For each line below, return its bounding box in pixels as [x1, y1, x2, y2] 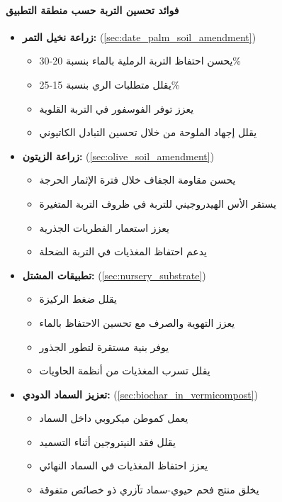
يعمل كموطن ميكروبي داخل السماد [39, 411, 188, 425]
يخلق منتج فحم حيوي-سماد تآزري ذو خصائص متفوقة [39, 482, 259, 497]
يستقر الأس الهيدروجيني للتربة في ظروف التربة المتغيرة [39, 196, 276, 211]
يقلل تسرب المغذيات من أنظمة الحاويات [39, 363, 210, 378]
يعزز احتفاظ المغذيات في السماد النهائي [39, 458, 208, 473]
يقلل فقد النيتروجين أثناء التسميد [39, 434, 176, 449]
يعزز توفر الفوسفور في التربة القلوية [39, 101, 194, 116]
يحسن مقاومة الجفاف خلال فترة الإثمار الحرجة [39, 172, 236, 187]
